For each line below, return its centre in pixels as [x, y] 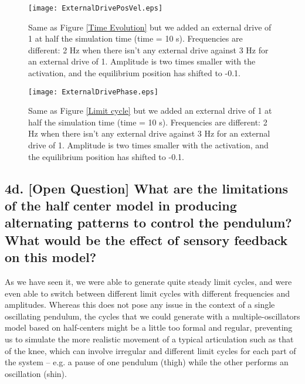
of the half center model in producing [121, 205]
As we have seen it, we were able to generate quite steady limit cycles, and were [148, 282]
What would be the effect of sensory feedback [146, 239]
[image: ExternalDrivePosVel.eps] [96, 8]
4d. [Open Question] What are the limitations [146, 188]
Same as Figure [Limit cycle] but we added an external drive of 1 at [150, 111]
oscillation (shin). [36, 373]
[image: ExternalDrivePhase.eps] [93, 92]
